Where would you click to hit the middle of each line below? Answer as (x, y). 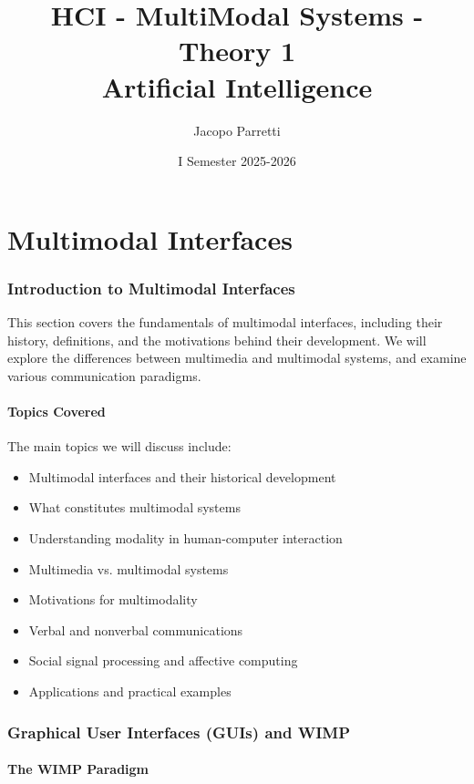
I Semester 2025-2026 (237, 161)
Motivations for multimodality (113, 599)
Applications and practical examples (130, 691)
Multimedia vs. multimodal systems (129, 568)
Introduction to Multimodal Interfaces (151, 288)
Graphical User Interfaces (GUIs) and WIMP (179, 732)
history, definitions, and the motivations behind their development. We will (217, 340)
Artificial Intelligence (237, 86)
